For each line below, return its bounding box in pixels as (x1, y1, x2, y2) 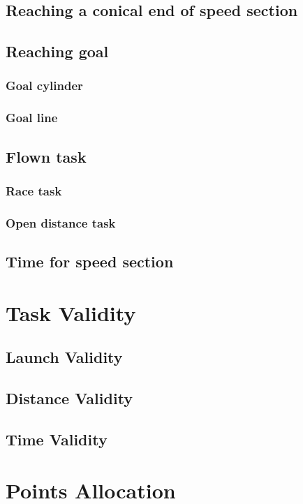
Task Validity (6, 298, 136, 327)
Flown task (6, 145, 87, 167)
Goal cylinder (6, 77, 83, 94)
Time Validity (6, 428, 108, 450)
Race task (6, 181, 62, 199)
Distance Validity (6, 387, 133, 409)
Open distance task (6, 214, 116, 231)
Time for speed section (6, 251, 174, 272)
